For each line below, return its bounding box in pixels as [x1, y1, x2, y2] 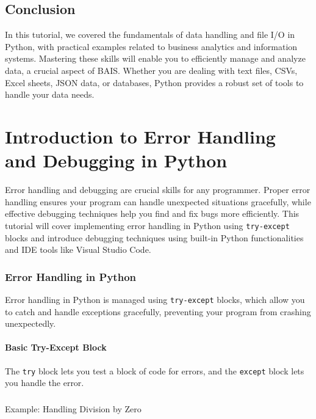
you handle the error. [5, 376, 84, 389]
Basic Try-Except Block [5, 341, 107, 354]
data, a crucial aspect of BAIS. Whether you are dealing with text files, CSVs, [5, 64, 298, 76]
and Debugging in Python [5, 148, 228, 173]
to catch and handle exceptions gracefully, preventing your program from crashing [5, 305, 311, 318]
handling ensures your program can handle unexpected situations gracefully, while [5, 195, 311, 208]
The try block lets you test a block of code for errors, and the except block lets [5, 364, 304, 377]
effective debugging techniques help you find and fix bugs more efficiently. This [5, 207, 300, 220]
